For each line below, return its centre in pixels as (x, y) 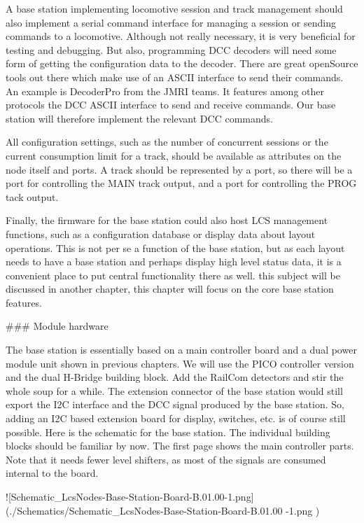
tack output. (32, 196)
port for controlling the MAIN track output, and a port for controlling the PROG (181, 183)
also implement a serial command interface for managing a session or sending (171, 22)
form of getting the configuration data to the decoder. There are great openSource (182, 63)
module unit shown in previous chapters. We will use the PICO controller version (180, 363)
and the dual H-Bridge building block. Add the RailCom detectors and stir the (175, 377)
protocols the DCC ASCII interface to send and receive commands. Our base (171, 105)
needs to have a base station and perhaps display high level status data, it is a (174, 261)
